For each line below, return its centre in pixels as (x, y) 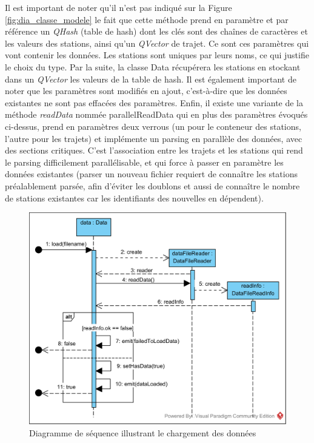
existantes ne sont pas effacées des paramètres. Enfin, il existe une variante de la (154, 102)
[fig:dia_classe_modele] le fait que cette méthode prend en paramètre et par (147, 19)
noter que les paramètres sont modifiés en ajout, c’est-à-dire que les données (146, 91)
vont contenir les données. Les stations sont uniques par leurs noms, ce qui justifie (157, 55)
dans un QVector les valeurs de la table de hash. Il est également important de (151, 79)
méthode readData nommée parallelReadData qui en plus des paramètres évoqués (156, 114)
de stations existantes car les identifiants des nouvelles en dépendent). (134, 198)
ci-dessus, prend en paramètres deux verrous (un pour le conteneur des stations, (153, 126)
